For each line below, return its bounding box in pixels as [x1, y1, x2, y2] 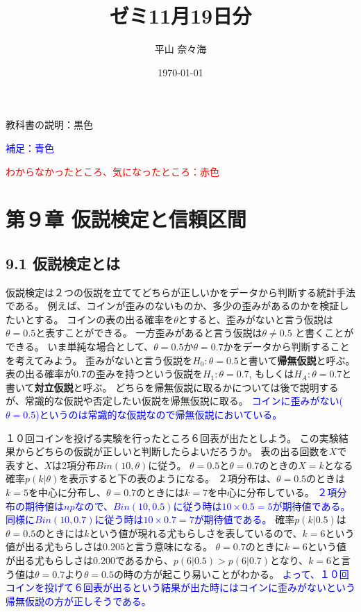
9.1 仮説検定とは [6, 252, 120, 273]
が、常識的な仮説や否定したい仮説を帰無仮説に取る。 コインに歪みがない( [6, 393, 343, 408]
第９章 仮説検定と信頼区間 [6, 205, 246, 233]
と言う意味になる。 [124, 539, 212, 554]
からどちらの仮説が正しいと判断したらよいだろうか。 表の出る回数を [15, 444, 329, 459]
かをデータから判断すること [223, 339, 350, 354]
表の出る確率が [6, 366, 74, 381]
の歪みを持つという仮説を [85, 366, 203, 381]
